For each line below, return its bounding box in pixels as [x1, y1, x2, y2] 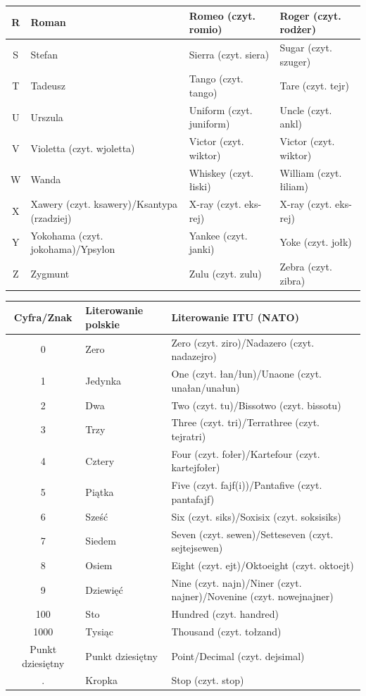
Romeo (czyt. [189, 8, 255, 23]
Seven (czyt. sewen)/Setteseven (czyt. [171, 526, 334, 541]
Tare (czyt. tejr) [279, 78, 349, 93]
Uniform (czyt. [189, 102, 253, 117]
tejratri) [171, 428, 206, 443]
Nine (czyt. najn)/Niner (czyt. [171, 575, 302, 590]
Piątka [85, 485, 114, 499]
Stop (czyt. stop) [171, 673, 244, 688]
